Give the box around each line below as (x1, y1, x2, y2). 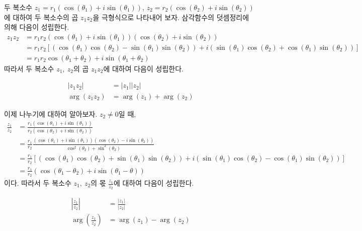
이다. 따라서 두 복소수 (4, 178, 71, 188)
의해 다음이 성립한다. (4, 22, 69, 32)
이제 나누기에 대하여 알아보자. (4, 108, 98, 119)
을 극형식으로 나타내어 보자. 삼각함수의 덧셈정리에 (93, 12, 249, 22)
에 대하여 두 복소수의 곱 (4, 12, 78, 22)
